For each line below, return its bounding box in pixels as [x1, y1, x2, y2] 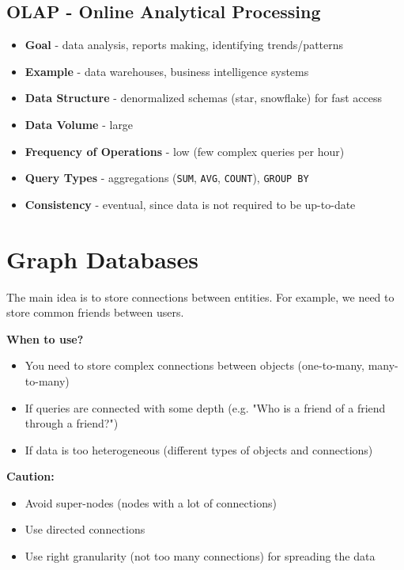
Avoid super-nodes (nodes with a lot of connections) [25, 494, 277, 511]
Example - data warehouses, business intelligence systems [25, 63, 309, 79]
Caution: [6, 468, 55, 484]
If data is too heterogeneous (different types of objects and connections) [25, 441, 373, 458]
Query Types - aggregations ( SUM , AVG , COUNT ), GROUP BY [25, 169, 309, 186]
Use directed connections [25, 521, 145, 538]
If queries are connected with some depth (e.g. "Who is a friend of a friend [25, 399, 386, 416]
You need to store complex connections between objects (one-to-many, [25, 357, 364, 374]
